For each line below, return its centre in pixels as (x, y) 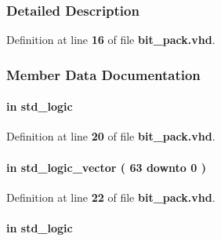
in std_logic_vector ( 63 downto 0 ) (106, 167)
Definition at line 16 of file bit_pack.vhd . (111, 40)
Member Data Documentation (103, 74)
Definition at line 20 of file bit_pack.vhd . (111, 136)
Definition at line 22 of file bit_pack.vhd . (111, 197)
